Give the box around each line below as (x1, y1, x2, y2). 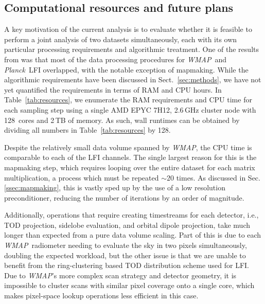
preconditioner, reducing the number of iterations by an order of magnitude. (4, 192, 244, 203)
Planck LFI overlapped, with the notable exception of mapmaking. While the (4, 64, 249, 75)
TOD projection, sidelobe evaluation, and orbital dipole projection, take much (4, 219, 251, 230)
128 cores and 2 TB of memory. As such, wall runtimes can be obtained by (4, 114, 240, 125)
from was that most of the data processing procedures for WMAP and (4, 53, 227, 64)
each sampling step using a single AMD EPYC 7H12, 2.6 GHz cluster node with (4, 104, 256, 115)
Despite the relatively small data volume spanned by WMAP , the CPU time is (4, 141, 252, 152)
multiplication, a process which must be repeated (4, 172, 159, 183)
